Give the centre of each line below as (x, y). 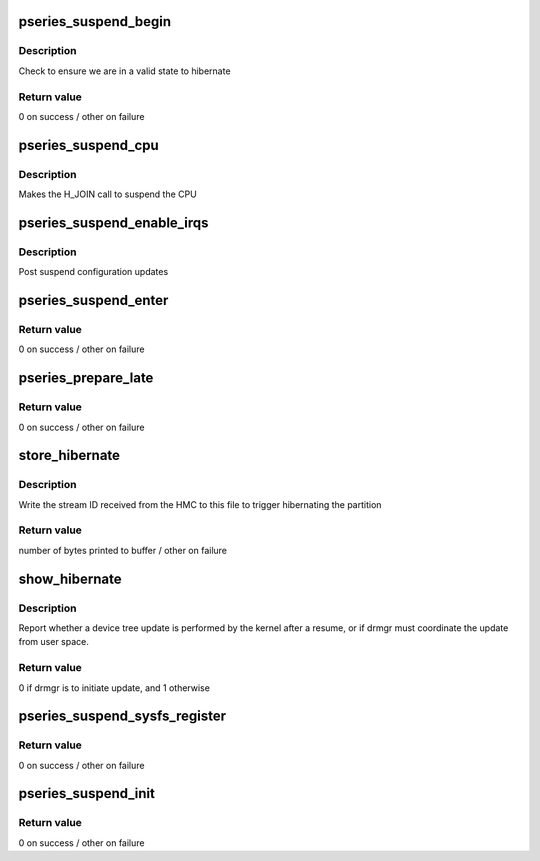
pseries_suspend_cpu (88, 145)
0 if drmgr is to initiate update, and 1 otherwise (114, 687)
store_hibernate (69, 455)
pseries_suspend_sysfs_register (122, 716)
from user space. (54, 642)
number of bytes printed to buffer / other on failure (123, 550)
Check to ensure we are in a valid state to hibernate (124, 71)
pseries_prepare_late (86, 378)
